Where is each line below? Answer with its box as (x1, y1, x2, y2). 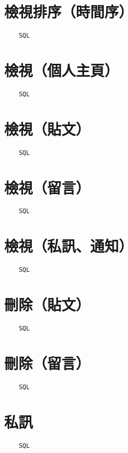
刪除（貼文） (4, 294, 91, 315)
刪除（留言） (4, 352, 91, 373)
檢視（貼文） (4, 118, 91, 139)
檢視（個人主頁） (4, 59, 119, 80)
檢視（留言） (4, 177, 91, 198)
